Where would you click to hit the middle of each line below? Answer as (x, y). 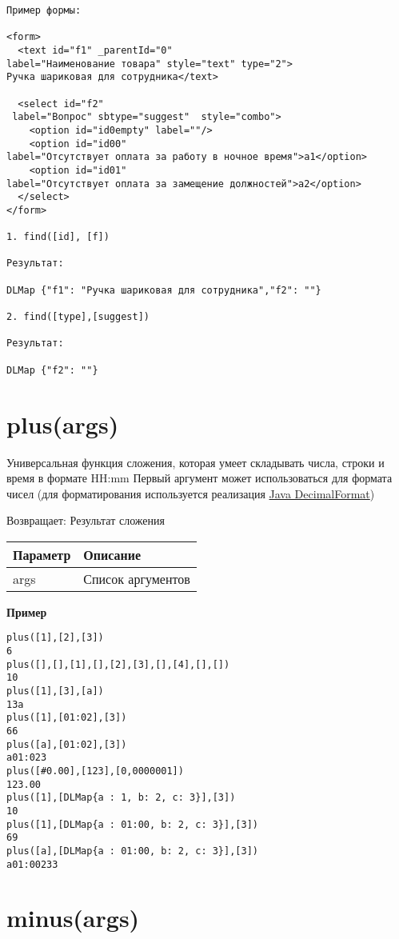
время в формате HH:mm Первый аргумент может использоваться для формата (199, 478)
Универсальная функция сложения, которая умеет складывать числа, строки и (196, 462)
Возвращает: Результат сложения (86, 520)
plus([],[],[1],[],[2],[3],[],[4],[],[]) (118, 664)
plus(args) (63, 424)
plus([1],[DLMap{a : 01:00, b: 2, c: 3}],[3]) (132, 824)
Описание (112, 554)
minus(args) (73, 918)
